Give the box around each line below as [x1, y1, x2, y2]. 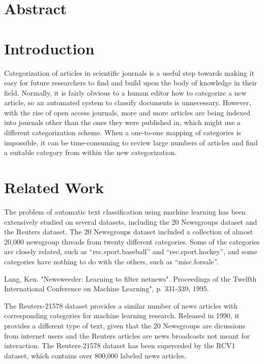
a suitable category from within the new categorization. [4, 147, 177, 158]
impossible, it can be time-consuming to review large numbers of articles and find [4, 137, 258, 147]
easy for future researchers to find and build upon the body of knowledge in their [4, 77, 257, 88]
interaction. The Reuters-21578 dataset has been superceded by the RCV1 [4, 340, 236, 351]
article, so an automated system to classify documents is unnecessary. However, [4, 97, 251, 108]
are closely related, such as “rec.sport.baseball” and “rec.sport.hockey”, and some [4, 246, 257, 257]
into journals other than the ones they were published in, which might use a [4, 117, 241, 128]
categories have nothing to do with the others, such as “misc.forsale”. [4, 256, 219, 266]
